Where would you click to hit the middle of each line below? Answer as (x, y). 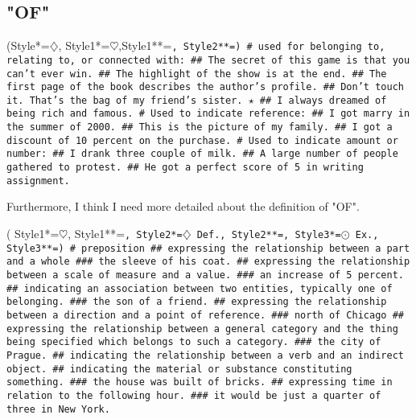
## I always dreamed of (323, 100)
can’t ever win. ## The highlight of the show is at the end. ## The (197, 74)
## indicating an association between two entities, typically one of (200, 288)
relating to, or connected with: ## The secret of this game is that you (208, 60)
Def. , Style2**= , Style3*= (269, 235)
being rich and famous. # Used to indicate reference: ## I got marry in (208, 114)
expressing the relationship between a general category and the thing (202, 329)
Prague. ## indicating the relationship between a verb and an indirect (205, 355)
